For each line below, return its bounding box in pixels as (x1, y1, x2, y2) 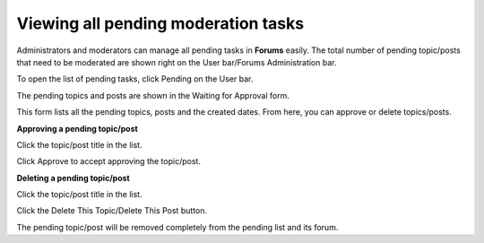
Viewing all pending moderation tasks (16, 13, 305, 33)
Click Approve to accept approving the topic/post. (16, 156, 202, 167)
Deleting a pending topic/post (16, 172, 130, 183)
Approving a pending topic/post (16, 123, 138, 134)
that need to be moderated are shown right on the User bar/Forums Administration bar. (16, 56, 337, 67)
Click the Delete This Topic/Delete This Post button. (16, 205, 208, 216)
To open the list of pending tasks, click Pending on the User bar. (16, 74, 254, 84)
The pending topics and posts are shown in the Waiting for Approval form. (16, 90, 290, 100)
